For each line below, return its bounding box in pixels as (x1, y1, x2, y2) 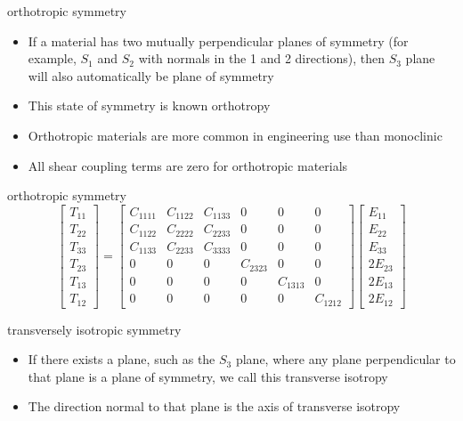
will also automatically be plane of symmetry (28, 66, 274, 85)
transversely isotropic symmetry (7, 320, 182, 338)
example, (28, 49, 77, 68)
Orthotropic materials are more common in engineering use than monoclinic (28, 125, 443, 144)
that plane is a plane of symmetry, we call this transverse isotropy (28, 367, 388, 385)
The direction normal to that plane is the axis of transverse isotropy (28, 397, 401, 416)
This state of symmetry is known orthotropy (28, 96, 271, 115)
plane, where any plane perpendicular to (235, 350, 456, 368)
